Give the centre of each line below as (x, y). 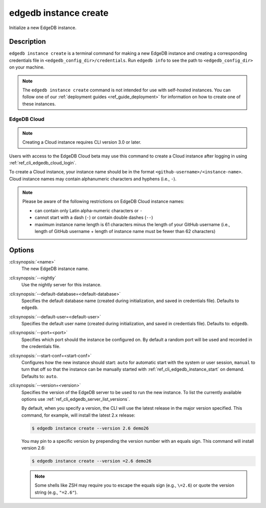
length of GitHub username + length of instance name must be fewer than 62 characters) (125, 232)
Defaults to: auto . (40, 376)
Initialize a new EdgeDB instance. (43, 28)
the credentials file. (41, 347)
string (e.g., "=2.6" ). (56, 492)
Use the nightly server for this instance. (62, 285)
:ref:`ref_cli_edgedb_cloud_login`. (43, 162)
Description (28, 42)
